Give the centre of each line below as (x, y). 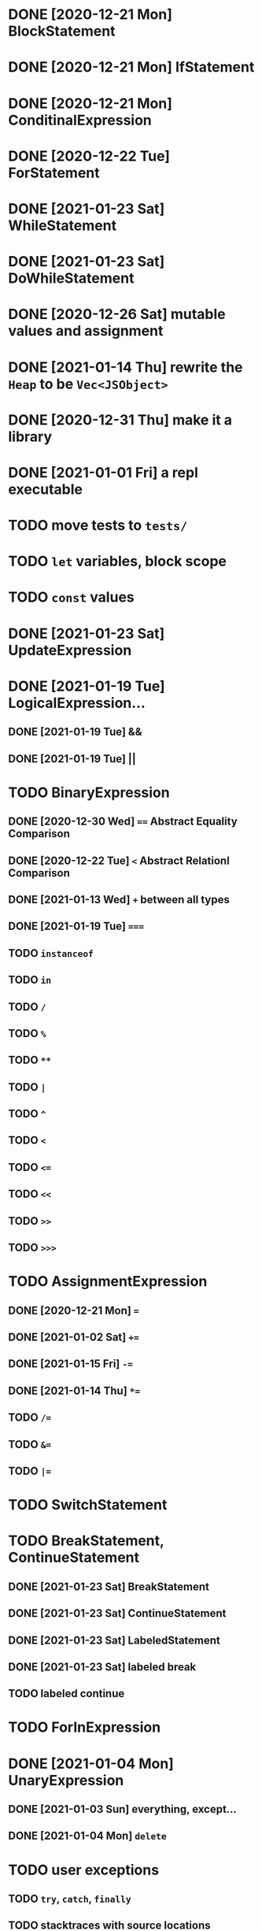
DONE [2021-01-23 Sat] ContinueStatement (117, 1613)
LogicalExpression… (77, 703)
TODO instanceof (51, 953)
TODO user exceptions (84, 1870)
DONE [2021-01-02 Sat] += (74, 1337)
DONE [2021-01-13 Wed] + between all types (119, 899)
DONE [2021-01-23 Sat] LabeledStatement (114, 1640)
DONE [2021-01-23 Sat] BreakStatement (109, 1586)
